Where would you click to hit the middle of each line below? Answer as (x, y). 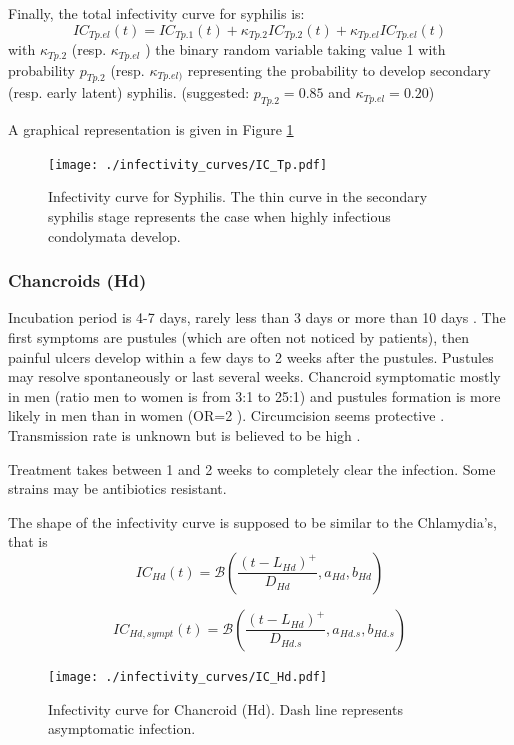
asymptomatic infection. (122, 728)
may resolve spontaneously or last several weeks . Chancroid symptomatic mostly (254, 376)
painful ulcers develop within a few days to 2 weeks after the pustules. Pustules (251, 356)
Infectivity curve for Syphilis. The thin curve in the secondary (238, 196)
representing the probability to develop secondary (339, 69)
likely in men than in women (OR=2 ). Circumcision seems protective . (226, 415)
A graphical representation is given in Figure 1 (151, 129)
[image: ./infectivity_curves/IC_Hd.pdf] (188, 676)
